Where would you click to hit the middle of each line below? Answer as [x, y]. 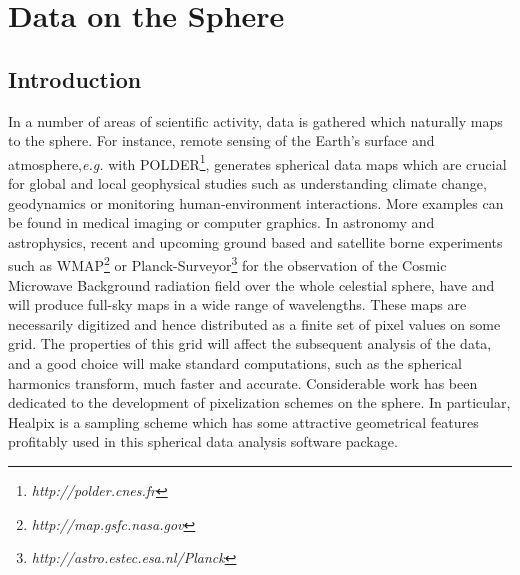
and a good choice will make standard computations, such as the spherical [235, 363]
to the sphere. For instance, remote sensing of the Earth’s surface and [221, 140]
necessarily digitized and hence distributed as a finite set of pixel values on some [254, 323]
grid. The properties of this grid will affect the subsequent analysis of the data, [250, 343]
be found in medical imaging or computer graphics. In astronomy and [221, 222]
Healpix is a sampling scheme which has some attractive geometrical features [243, 421]
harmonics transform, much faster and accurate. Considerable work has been [243, 382]
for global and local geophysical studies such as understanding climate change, [247, 183]
